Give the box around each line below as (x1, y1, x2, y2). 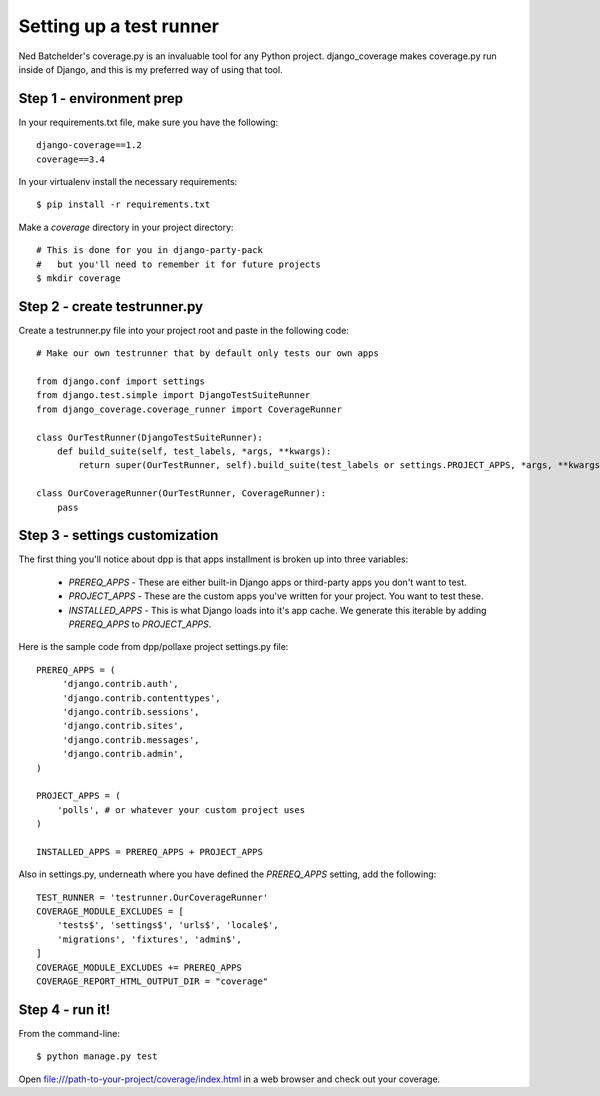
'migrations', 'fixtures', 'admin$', (56, 933, 242, 945)
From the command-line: (18, 1027, 120, 1039)
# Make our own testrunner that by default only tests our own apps (36, 348, 379, 359)
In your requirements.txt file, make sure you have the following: (18, 116, 279, 128)
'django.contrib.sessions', (62, 706, 200, 717)
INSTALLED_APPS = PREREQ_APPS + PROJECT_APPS (36, 846, 264, 857)
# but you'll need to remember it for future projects (36, 258, 322, 270)
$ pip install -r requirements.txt (36, 199, 211, 210)
